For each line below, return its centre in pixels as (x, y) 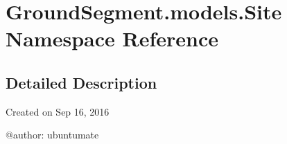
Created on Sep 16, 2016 (58, 111)
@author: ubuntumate (52, 135)
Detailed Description (81, 82)
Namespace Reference (112, 38)
